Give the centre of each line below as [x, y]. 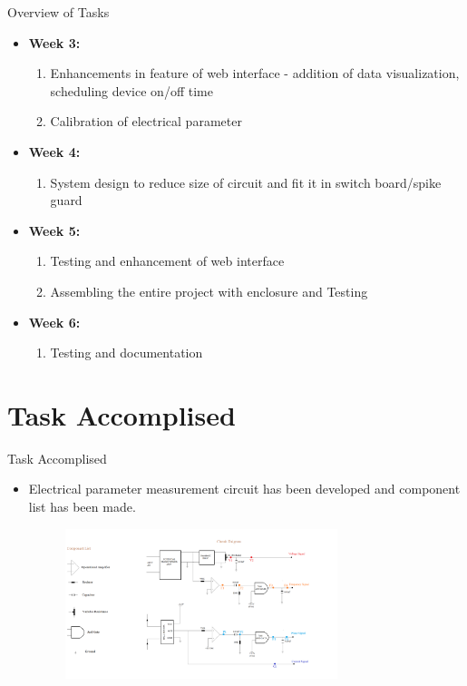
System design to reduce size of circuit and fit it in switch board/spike [246, 182]
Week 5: [54, 230]
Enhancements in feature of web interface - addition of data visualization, [255, 73]
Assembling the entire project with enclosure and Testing [209, 291]
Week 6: [54, 322]
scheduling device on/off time [131, 90]
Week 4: [54, 151]
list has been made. [82, 507]
